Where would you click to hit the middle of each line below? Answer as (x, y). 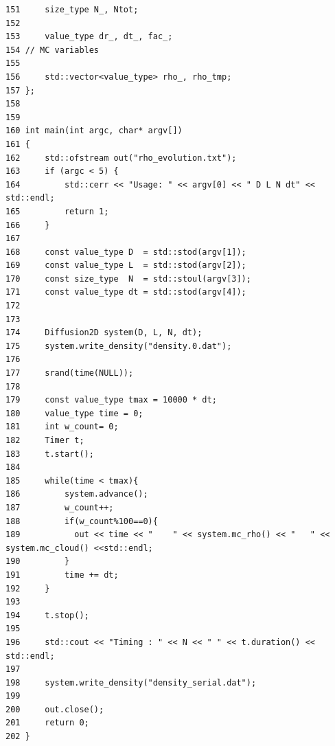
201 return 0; (47, 723)
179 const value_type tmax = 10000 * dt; (111, 400)
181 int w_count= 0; (62, 427)
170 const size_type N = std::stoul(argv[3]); (128, 279)
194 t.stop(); (47, 615)
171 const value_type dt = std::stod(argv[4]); (126, 292)
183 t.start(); (50, 454)
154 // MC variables (53, 50)
